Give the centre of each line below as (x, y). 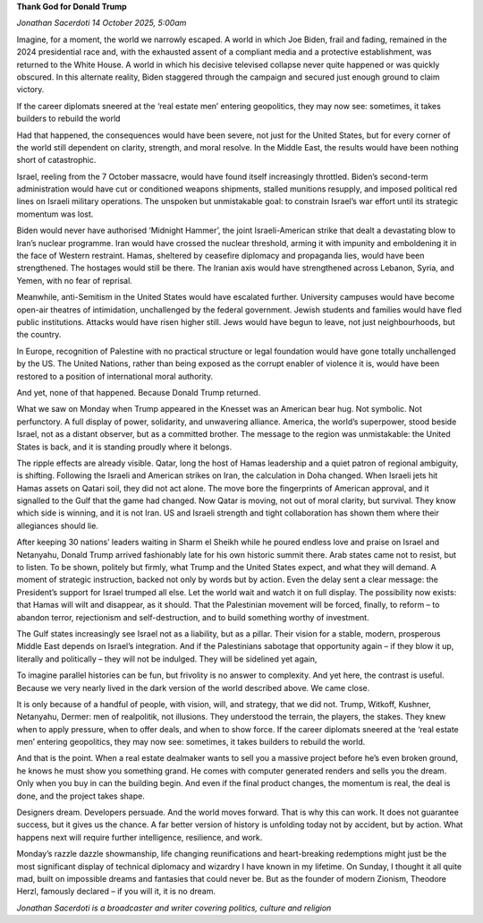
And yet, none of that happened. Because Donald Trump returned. (139, 392)
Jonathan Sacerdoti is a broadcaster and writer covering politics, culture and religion (174, 908)
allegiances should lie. (57, 526)
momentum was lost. (55, 214)
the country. (39, 335)
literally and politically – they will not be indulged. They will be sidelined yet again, (167, 659)
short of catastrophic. (56, 160)
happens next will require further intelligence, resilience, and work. (140, 837)
